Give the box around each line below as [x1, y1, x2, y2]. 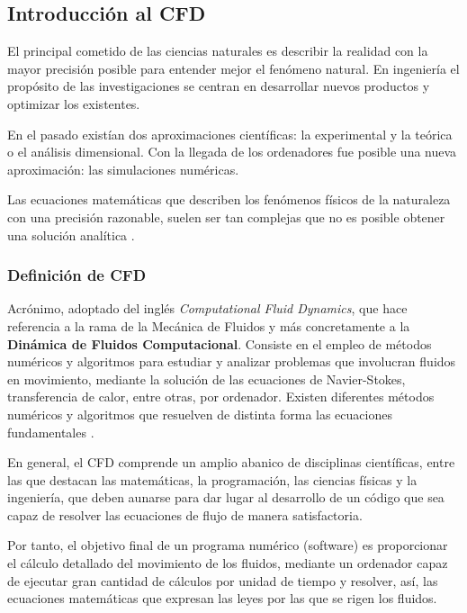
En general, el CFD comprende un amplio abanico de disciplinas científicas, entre [7, 453, 455, 472]
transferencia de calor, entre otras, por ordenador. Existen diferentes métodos [7, 387, 435, 406]
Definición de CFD [7, 264, 147, 286]
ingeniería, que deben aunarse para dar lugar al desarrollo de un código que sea [7, 488, 445, 507]
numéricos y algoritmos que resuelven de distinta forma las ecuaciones [7, 404, 392, 423]
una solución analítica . [7, 225, 135, 244]
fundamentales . [7, 422, 94, 441]
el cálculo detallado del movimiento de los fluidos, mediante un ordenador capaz [7, 554, 448, 572]
